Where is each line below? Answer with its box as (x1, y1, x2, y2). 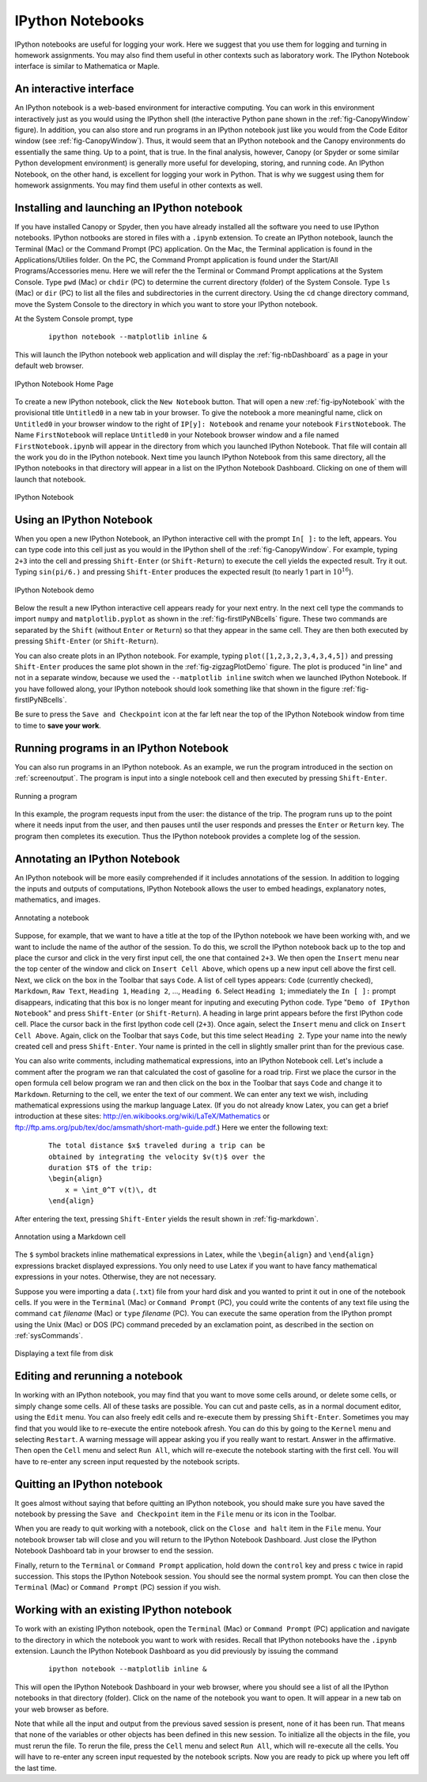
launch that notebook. (14, 475, 86, 484)
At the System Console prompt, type (14, 314, 134, 323)
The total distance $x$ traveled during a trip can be (48, 1141, 266, 1150)
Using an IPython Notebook (14, 513, 153, 526)
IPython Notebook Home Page (14, 379, 114, 388)
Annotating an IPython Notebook (14, 852, 180, 865)
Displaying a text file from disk (14, 1349, 114, 1358)
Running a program (14, 791, 77, 800)
